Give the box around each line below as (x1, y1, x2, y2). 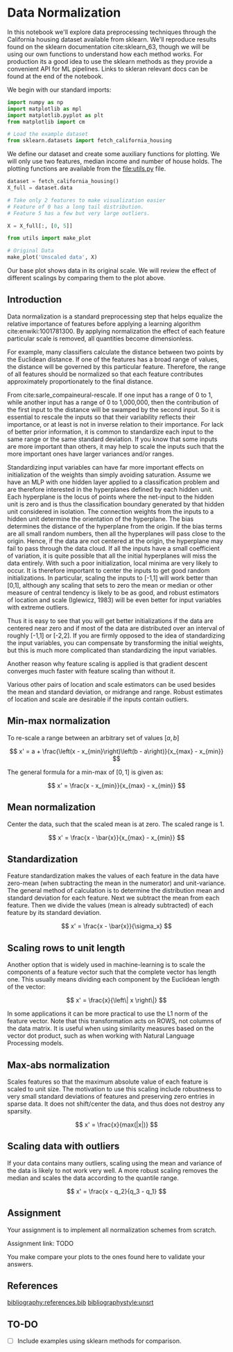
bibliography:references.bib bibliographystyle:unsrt (7, 1299, 154, 1307)
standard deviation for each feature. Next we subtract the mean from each (7, 893, 220, 902)
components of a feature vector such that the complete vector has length (7, 968, 217, 976)
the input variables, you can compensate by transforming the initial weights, (7, 638, 224, 647)
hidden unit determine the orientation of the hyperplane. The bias (7, 515, 194, 523)
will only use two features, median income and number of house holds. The (7, 157, 223, 166)
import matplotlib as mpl (7, 105, 82, 112)
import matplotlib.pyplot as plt (7, 112, 104, 119)
